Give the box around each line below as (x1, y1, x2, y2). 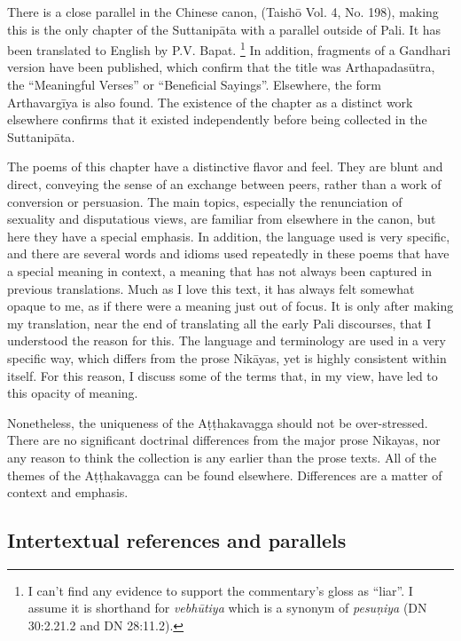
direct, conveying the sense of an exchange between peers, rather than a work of (7, 175, 441, 193)
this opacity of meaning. (7, 384, 138, 402)
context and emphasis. (7, 483, 129, 502)
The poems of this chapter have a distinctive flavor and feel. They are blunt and (7, 157, 443, 176)
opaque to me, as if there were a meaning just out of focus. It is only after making (7, 297, 454, 315)
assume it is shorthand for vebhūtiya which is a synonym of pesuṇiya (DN (27, 598, 427, 617)
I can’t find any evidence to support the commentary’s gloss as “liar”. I (27, 581, 413, 599)
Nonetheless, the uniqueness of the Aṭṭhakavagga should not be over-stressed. (7, 413, 428, 431)
